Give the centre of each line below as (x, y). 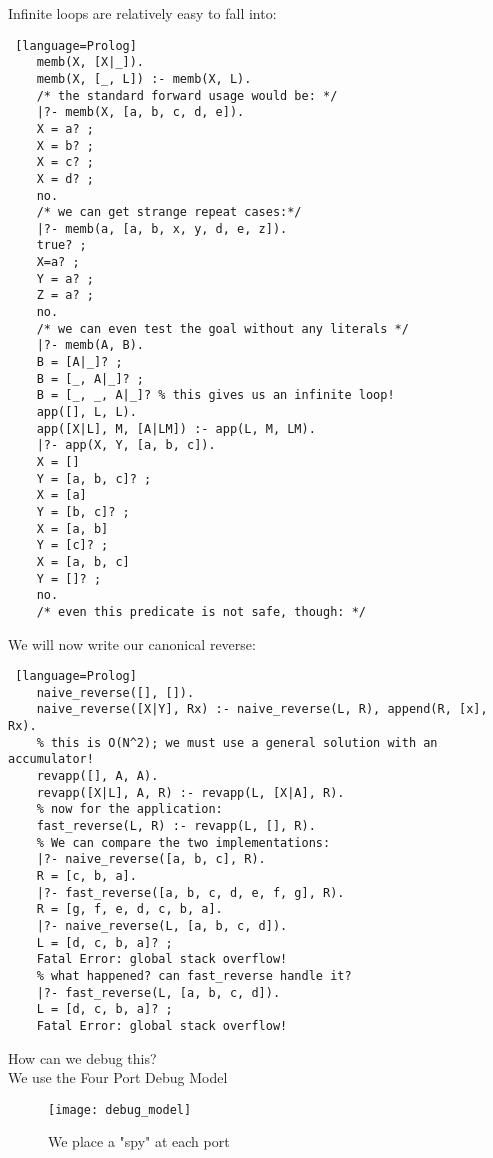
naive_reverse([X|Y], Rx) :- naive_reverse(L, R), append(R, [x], (262, 709)
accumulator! (51, 759)
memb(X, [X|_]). (90, 62)
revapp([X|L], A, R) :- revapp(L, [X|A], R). (190, 792)
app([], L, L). (86, 412)
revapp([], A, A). (97, 776)
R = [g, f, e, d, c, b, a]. (129, 909)
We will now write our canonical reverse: (132, 643)
